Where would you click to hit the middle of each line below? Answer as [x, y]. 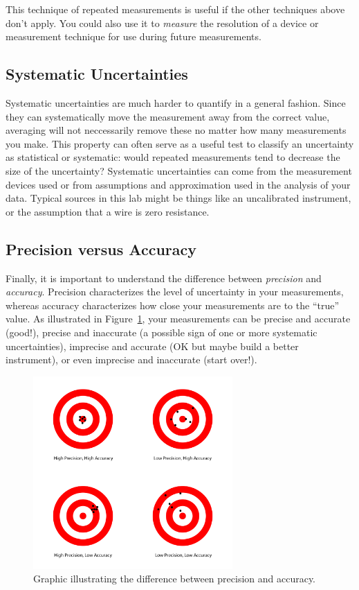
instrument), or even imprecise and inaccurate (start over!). [131, 359]
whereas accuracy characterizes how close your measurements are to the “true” [173, 305]
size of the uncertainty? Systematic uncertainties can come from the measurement [179, 170]
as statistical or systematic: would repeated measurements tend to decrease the [173, 157]
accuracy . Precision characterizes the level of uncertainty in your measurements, [175, 292]
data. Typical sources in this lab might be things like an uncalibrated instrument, [178, 198]
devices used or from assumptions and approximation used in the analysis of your [178, 184]
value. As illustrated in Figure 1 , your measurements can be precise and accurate [178, 319]
